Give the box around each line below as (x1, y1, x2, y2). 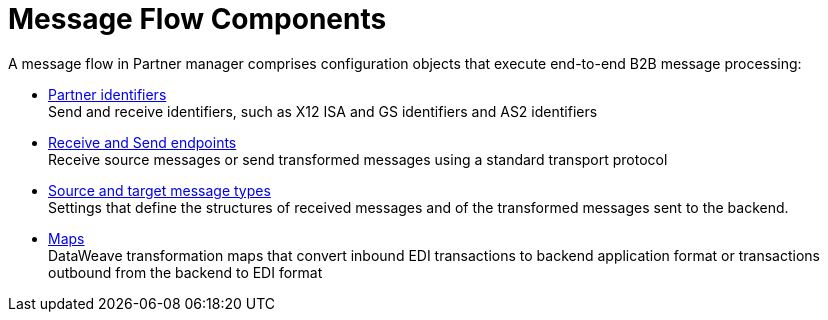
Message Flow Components (8, 2, 387, 36)
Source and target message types (48, 181, 271, 199)
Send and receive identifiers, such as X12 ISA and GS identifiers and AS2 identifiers (48, 102, 598, 120)
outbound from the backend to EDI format (48, 263, 323, 281)
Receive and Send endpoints (48, 133, 237, 151)
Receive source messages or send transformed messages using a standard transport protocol (48, 150, 668, 168)
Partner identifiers (48, 85, 167, 103)
